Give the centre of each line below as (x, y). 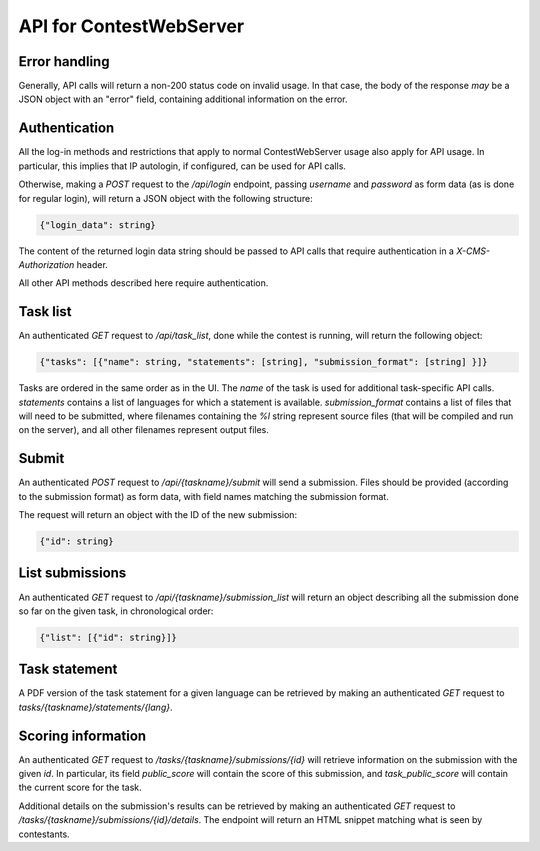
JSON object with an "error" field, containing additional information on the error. (183, 99)
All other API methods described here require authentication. (143, 283)
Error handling (64, 61)
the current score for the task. (80, 787)
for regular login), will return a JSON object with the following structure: (166, 198)
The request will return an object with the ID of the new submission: (158, 515)
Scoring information (82, 735)
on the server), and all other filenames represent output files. (144, 430)
